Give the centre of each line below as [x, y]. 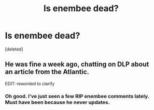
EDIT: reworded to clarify [30, 83]
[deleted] [14, 49]
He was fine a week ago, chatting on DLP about [77, 64]
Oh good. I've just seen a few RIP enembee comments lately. [77, 96]
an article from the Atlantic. [47, 72]
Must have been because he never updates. [57, 102]
